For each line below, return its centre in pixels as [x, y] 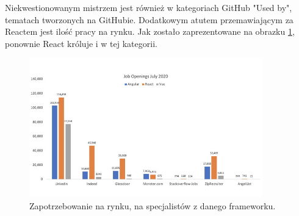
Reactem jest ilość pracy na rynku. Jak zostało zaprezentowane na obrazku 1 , [150, 31]
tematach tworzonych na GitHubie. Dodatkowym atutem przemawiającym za [149, 19]
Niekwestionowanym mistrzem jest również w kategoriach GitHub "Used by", [149, 7]
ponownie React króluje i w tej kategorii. [81, 43]
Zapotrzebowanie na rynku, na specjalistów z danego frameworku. [153, 205]
